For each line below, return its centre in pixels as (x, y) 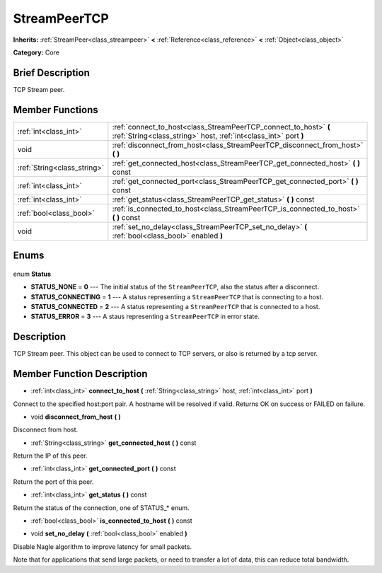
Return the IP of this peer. (50, 456)
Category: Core (36, 52)
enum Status (32, 274)
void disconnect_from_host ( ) (76, 417)
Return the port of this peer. (53, 482)
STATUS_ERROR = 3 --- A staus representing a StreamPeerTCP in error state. (145, 317)
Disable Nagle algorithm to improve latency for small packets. (103, 546)
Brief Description (51, 73)
